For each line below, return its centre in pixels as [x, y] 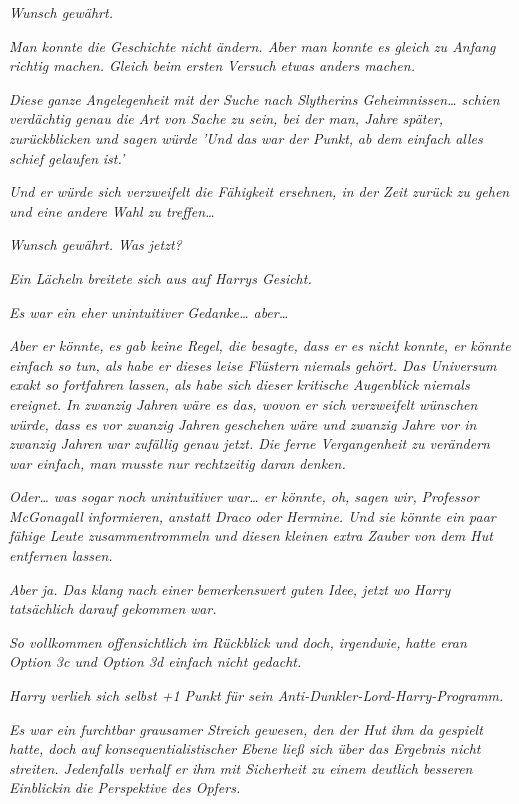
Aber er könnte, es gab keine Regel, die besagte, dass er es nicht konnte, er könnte [260, 345]
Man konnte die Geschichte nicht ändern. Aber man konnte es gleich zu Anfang [252, 45]
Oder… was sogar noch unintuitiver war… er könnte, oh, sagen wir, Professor [244, 496]
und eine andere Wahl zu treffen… [112, 210]
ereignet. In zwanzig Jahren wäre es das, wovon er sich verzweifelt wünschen [243, 403]
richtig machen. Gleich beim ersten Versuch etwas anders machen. [212, 65]
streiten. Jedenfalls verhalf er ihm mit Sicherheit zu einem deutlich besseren [241, 767]
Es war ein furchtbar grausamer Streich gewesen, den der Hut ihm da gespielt [246, 728]
